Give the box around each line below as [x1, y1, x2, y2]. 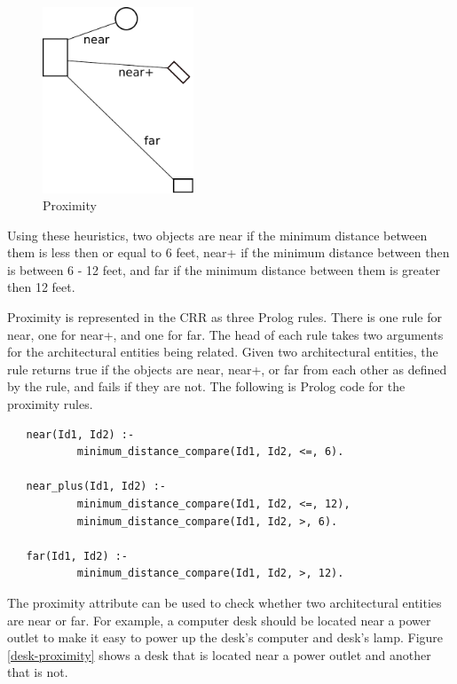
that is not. [7, 663, 68, 681]
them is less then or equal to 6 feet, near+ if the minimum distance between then [7, 243, 450, 262]
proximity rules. [7, 395, 93, 413]
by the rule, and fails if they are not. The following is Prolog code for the [7, 377, 406, 396]
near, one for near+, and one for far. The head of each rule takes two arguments [7, 325, 444, 343]
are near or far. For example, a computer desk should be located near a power [7, 610, 431, 629]
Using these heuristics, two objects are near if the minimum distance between [7, 225, 428, 244]
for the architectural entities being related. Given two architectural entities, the [7, 342, 438, 361]
